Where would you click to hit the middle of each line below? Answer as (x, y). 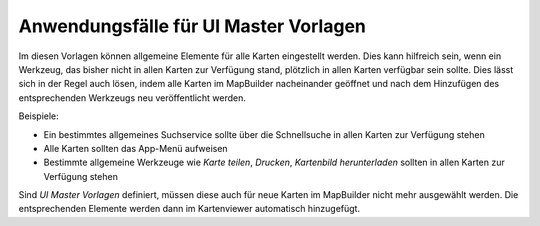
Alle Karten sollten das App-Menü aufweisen (136, 148)
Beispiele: (38, 116)
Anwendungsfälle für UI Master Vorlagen (192, 26)
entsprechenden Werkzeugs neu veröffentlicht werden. (132, 97)
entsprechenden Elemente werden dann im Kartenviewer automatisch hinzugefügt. (189, 209)
